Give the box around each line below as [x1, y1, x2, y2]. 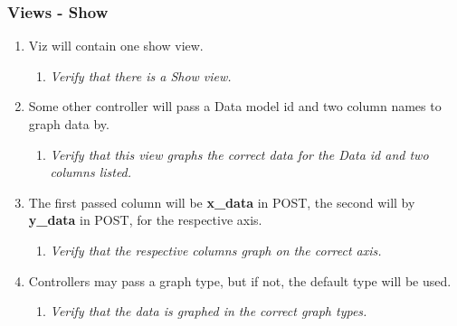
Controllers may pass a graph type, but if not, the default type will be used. [28, 271, 452, 290]
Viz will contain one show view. [28, 36, 204, 55]
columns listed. [50, 163, 132, 182]
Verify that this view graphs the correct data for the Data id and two [50, 144, 429, 163]
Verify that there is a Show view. [50, 66, 232, 85]
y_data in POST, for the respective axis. [28, 210, 262, 229]
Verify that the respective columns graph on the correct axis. [50, 240, 382, 259]
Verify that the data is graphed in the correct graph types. [50, 302, 367, 321]
